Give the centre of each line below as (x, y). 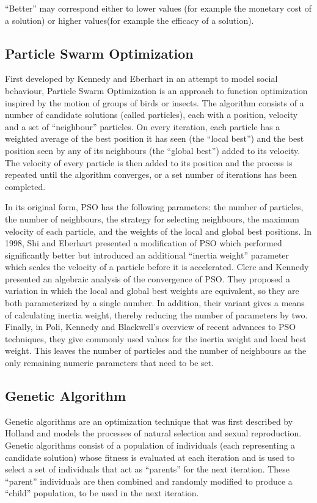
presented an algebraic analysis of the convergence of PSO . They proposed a (148, 278)
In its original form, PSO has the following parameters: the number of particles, (154, 207)
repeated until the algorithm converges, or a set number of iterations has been (151, 174)
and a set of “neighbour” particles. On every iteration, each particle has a (143, 126)
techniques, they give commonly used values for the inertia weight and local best (156, 338)
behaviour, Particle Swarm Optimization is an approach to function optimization (156, 90)
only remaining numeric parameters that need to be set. (110, 363)
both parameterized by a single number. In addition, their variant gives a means (155, 303)
